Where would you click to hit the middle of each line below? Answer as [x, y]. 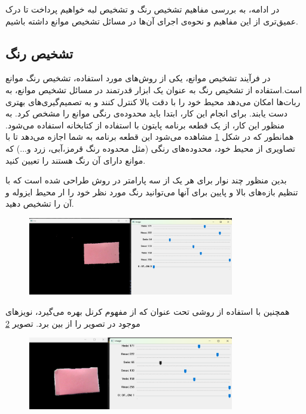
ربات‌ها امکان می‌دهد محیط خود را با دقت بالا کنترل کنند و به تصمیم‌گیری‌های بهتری [153, 101]
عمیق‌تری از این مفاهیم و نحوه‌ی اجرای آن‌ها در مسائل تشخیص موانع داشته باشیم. [152, 21]
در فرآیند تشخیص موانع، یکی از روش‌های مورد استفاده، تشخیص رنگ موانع [138, 78]
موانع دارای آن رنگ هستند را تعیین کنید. [76, 160]
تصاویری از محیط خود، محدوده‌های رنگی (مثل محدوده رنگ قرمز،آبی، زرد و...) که [150, 148]
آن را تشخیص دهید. [40, 203]
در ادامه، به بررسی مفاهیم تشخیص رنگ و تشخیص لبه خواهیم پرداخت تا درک [143, 9]
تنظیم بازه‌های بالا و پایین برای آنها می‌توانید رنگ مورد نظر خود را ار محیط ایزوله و [152, 191]
